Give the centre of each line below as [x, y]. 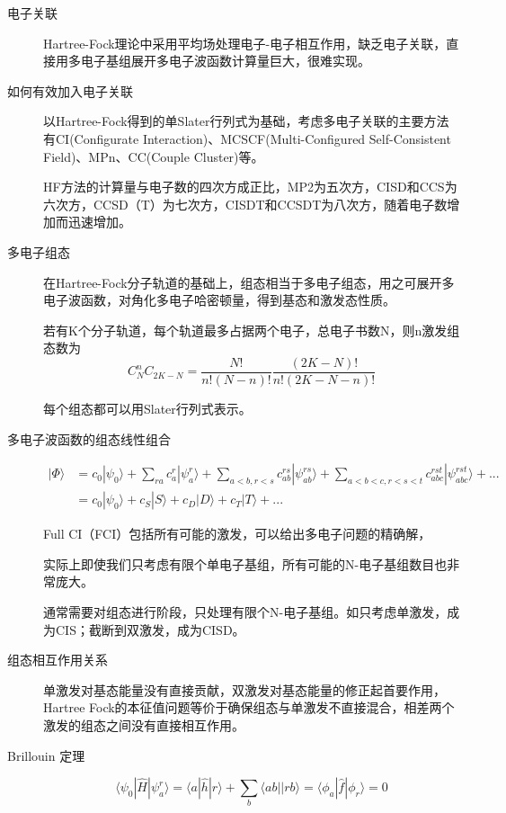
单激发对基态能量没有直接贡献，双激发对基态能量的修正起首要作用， [244, 689]
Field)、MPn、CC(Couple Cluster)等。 [154, 156]
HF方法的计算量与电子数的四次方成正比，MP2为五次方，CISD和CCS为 [250, 187]
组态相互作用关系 [58, 660]
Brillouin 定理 [46, 755]
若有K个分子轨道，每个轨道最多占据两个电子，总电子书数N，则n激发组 [252, 330]
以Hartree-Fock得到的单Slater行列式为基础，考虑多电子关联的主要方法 [246, 121]
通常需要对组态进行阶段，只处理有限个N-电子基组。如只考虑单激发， [245, 612]
